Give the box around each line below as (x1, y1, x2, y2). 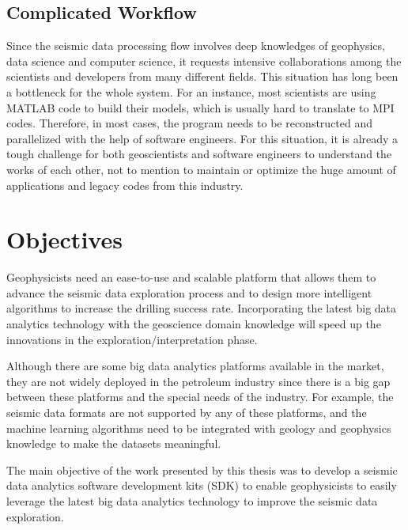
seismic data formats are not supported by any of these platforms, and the (6, 404, 367, 421)
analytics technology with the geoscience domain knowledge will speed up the (6, 316, 381, 332)
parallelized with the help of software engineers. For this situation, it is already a (6, 130, 399, 146)
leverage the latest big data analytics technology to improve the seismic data (6, 492, 378, 509)
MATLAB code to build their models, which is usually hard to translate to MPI (6, 99, 395, 115)
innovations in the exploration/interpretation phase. (6, 331, 258, 347)
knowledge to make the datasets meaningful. (6, 435, 221, 452)
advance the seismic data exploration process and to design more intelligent (6, 284, 372, 301)
